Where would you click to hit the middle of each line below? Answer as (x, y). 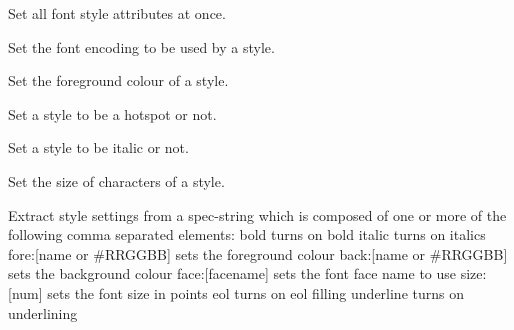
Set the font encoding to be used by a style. (141, 46)
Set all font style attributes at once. (117, 13)
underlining (43, 312)
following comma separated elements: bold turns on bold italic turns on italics (247, 234)
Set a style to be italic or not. (98, 147)
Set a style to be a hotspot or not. (112, 113)
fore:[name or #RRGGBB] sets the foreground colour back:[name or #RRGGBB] (258, 253)
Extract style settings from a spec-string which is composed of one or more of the (257, 214)
